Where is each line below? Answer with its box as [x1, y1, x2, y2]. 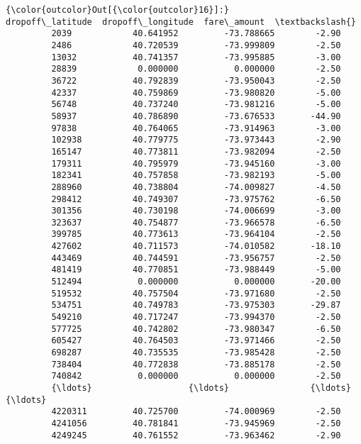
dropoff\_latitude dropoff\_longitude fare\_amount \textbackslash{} [6, 16, 356, 27]
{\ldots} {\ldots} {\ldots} [51, 383, 351, 393]
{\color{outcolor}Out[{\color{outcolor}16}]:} [6, 5, 229, 15]
